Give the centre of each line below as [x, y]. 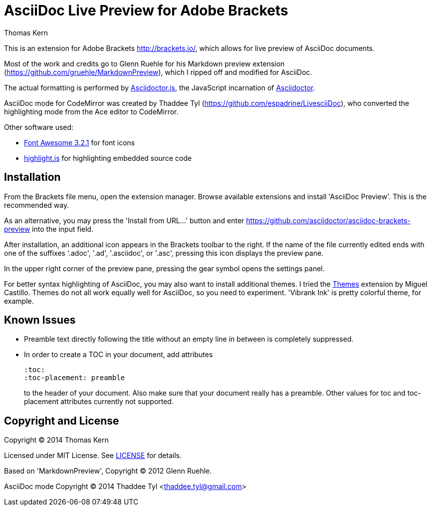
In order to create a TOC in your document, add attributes [118, 355]
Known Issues [40, 320]
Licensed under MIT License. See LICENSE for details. [93, 456]
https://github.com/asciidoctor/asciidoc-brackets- [328, 220]
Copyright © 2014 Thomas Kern [56, 440]
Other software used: [39, 127]
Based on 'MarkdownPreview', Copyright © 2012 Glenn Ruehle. [108, 471]
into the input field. [63, 229]
